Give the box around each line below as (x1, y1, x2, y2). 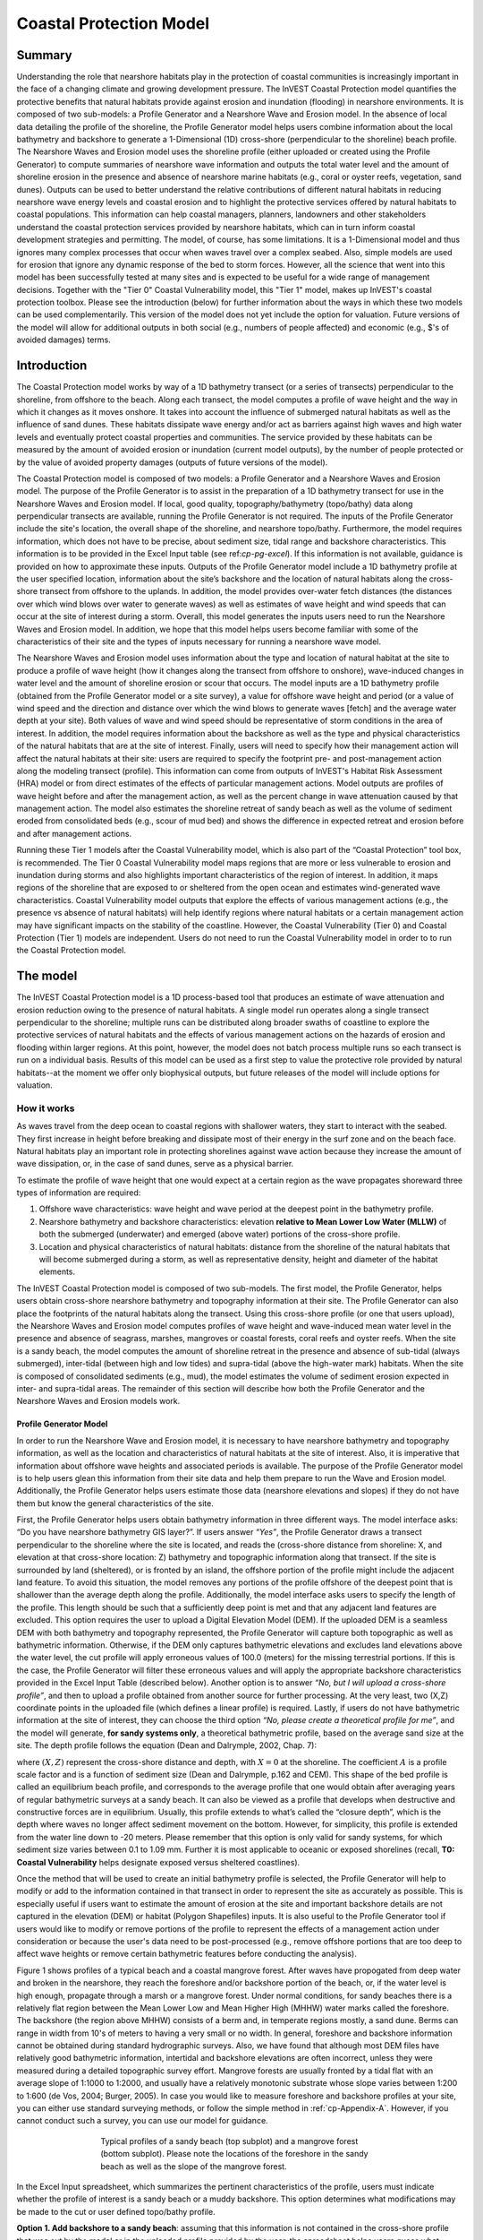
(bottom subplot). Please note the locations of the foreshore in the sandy (100, 2149, 369, 2159)
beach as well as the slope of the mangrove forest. (100, 2160, 287, 2172)
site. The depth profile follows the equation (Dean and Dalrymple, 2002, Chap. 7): (16, 1740, 318, 1751)
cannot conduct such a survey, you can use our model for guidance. (16, 2115, 268, 2126)
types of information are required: (16, 1187, 141, 1198)
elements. (38, 1266, 76, 1277)
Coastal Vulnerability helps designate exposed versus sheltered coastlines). (16, 1857, 301, 1867)
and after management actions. (16, 828, 132, 839)
